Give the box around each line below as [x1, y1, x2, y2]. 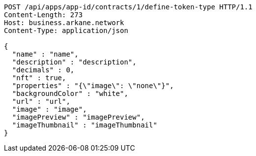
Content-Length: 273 [4, 11, 83, 19]
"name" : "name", [12, 50, 79, 58]
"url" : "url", [12, 97, 70, 105]
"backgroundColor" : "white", [12, 90, 128, 97]
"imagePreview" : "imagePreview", [12, 113, 145, 121]
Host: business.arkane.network [4, 19, 124, 27]
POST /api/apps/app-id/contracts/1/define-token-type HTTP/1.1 [4, 3, 253, 11]
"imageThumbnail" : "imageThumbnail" [12, 121, 157, 129]
